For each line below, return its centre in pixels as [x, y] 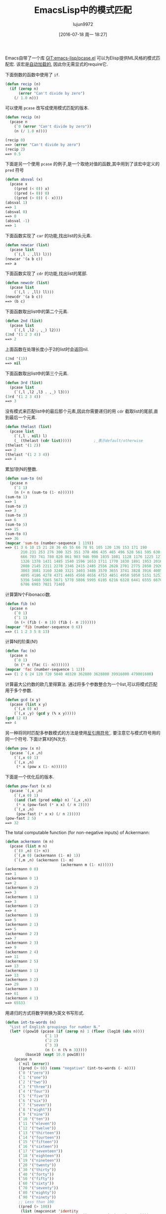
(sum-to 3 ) [16, 516]
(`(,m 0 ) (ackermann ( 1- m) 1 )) [47, 855]
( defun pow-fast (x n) [28, 786]
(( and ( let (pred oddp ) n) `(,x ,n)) [53, 800]
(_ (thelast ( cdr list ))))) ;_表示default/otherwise [79, 441]
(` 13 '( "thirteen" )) [39, 1133]
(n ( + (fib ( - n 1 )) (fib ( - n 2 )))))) [55, 622]
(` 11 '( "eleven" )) [37, 1123]
